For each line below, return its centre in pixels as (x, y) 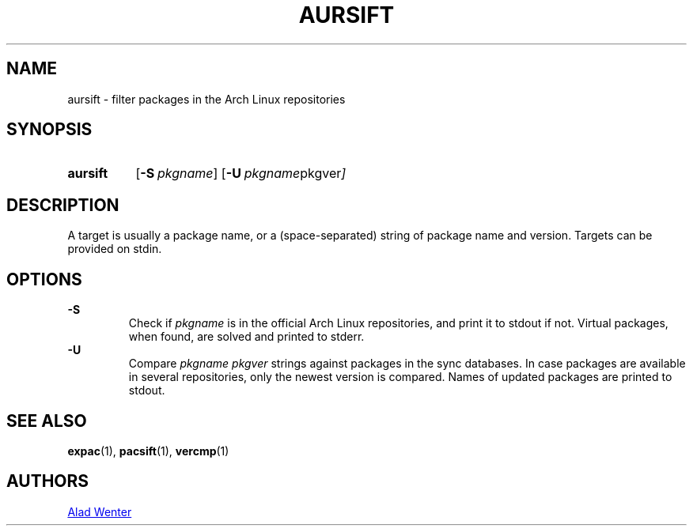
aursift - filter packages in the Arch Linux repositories (206, 99)
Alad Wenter (100, 511)
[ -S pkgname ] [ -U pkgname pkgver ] (241, 174)
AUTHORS (48, 481)
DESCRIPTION (63, 205)
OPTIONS (44, 279)
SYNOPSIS (49, 130)
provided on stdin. (115, 249)
